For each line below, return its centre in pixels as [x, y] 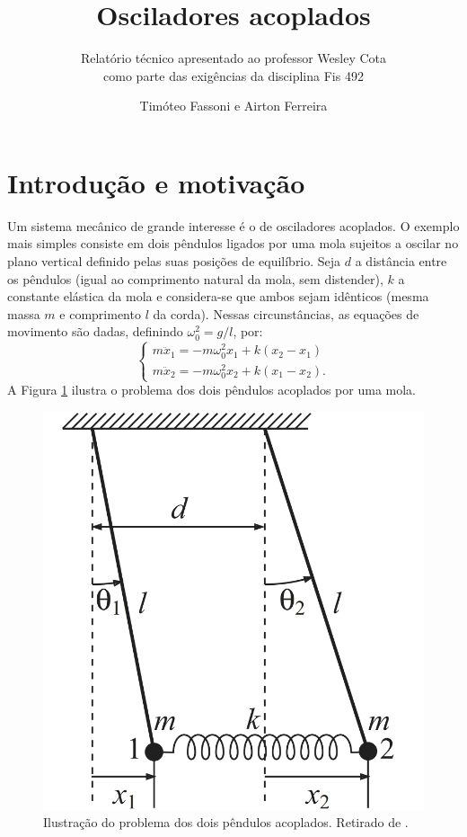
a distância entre [401, 261]
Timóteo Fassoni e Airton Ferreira [233, 106]
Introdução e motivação [156, 182]
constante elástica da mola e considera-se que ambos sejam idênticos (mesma [218, 296]
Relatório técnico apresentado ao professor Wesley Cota [233, 58]
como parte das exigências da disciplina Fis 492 [233, 75]
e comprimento [100, 313]
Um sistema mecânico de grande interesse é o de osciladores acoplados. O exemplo [233, 225]
